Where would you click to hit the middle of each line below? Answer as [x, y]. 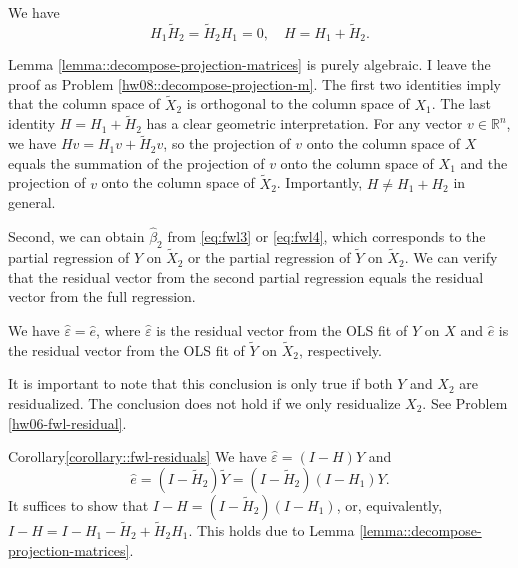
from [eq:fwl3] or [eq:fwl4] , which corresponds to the [326, 236]
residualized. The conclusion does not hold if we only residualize [204, 402]
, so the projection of [227, 143]
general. [32, 202]
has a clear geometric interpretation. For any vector [304, 123]
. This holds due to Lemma [271, 529]
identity [32, 123]
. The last [461, 103]
